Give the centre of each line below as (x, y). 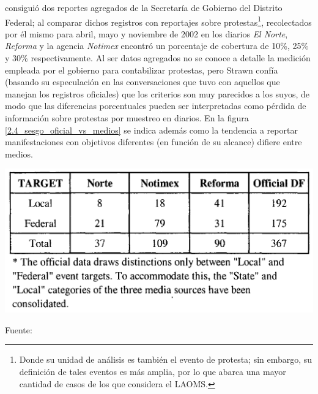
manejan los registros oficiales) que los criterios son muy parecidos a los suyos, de (157, 93)
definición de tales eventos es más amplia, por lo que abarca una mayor (153, 371)
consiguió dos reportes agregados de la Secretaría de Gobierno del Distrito (144, 7)
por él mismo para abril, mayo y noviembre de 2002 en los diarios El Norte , (146, 33)
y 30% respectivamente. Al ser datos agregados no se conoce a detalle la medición (158, 58)
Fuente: (19, 329)
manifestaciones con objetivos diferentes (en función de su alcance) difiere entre (153, 142)
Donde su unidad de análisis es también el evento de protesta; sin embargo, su (166, 359)
